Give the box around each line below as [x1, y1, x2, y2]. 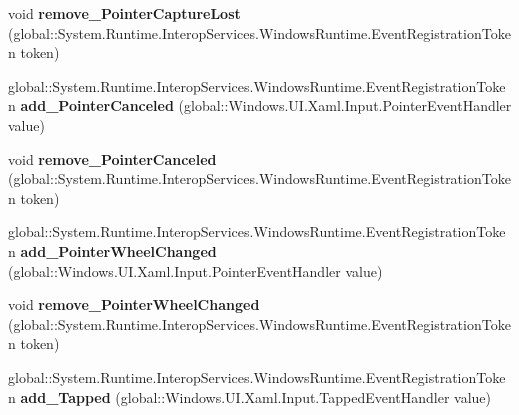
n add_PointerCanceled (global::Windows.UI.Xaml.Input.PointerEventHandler [8, 95, 512, 116]
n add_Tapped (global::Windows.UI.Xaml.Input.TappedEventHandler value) [8, 386, 492, 407]
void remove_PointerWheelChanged [8, 294, 260, 315]
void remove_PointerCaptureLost [8, 3, 241, 23]
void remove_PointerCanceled [8, 148, 217, 169]
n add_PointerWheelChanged [8, 240, 217, 261]
